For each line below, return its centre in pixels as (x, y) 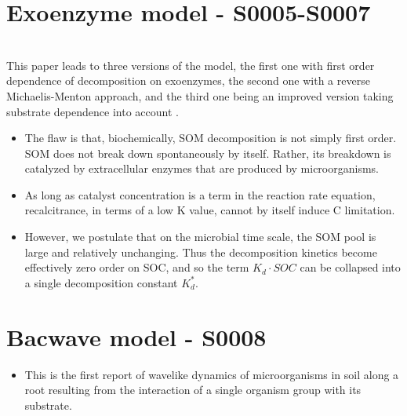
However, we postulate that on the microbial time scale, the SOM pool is (200, 237)
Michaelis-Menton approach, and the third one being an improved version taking (200, 95)
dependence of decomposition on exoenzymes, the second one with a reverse (188, 80)
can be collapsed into (350, 267)
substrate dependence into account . (93, 111)
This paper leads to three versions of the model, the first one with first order (191, 65)
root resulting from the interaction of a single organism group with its (193, 390)
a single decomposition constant (101, 282)
